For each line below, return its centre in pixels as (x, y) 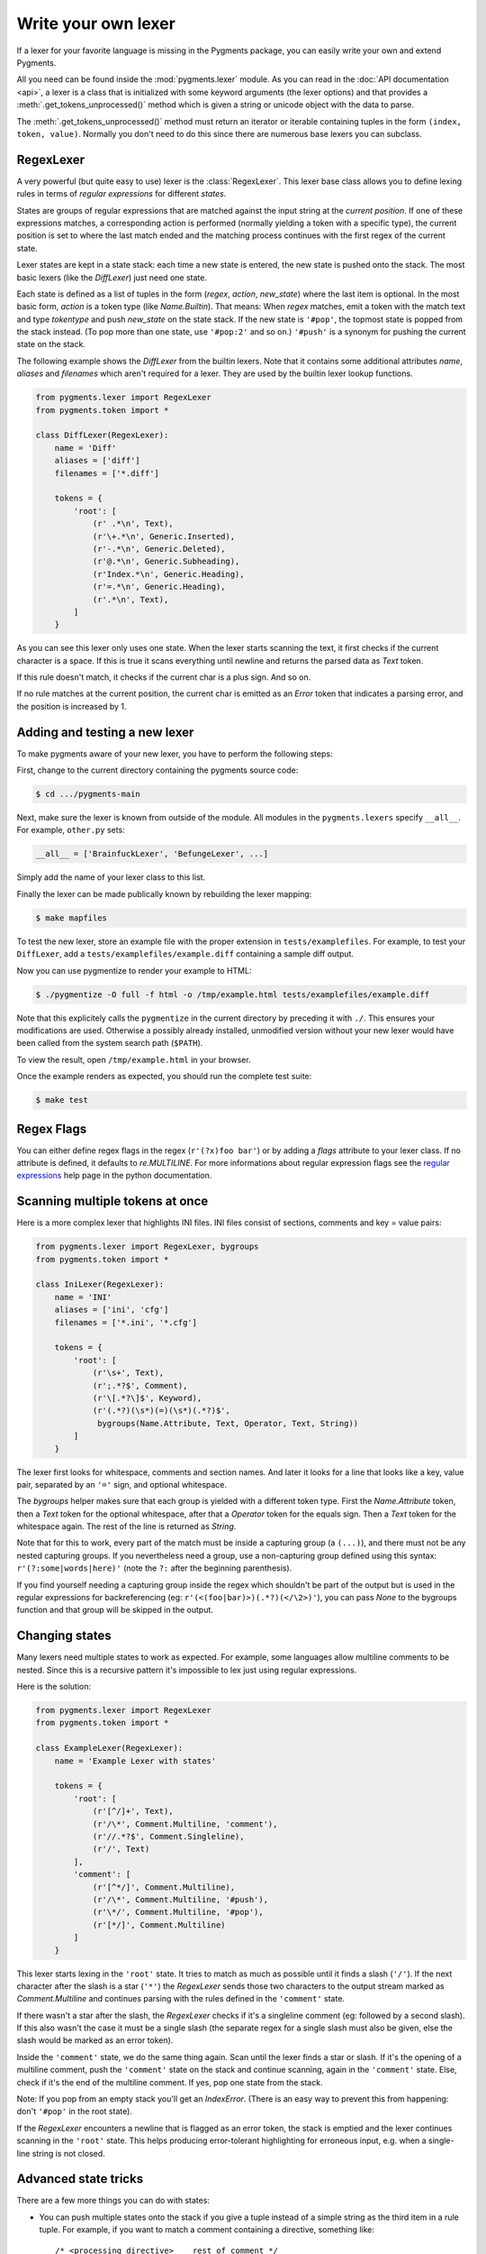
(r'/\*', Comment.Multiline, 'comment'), (185, 1824)
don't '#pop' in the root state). (74, 2112)
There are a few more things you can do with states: (113, 2201)
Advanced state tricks (80, 2179)
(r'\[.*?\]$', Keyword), (147, 1398)
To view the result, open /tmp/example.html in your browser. (134, 1059)
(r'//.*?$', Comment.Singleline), (168, 1836)
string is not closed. (68, 2153)
